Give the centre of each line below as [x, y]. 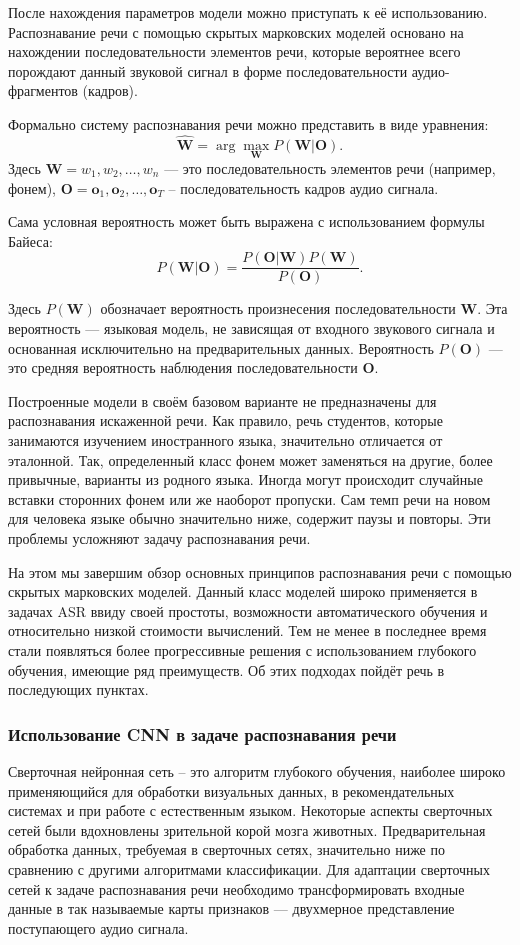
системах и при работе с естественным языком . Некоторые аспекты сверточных [250, 810]
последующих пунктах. [78, 689]
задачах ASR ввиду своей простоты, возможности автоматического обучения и [248, 610]
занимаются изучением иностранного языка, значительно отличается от [225, 440]
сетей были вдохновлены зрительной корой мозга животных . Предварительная [247, 829]
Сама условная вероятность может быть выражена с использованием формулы [246, 221]
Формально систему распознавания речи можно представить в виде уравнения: [248, 123]
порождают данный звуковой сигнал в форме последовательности [208, 70]
